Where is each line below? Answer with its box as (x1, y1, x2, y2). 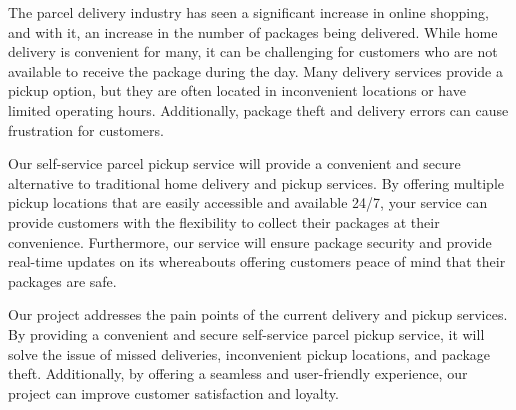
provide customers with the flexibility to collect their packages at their (8, 211, 440, 232)
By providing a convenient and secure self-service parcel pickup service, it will (8, 323, 485, 344)
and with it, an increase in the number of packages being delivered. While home (8, 21, 498, 42)
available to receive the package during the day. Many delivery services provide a (8, 60, 503, 81)
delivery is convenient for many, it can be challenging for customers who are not (8, 41, 498, 62)
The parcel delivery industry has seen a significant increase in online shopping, (8, 2, 489, 22)
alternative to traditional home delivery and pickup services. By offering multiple (8, 172, 505, 193)
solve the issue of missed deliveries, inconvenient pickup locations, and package (8, 343, 490, 364)
